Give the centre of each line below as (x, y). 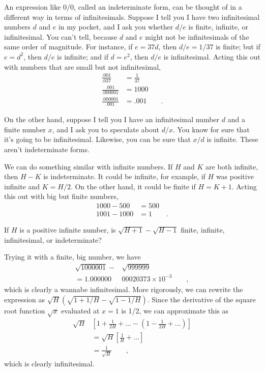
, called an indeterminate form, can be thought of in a (158, 7)
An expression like (33, 7)
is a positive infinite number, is (68, 230)
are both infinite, (232, 166)
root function (25, 310)
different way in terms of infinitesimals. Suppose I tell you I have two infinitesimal (132, 17)
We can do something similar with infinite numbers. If (89, 166)
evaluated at (80, 310)
